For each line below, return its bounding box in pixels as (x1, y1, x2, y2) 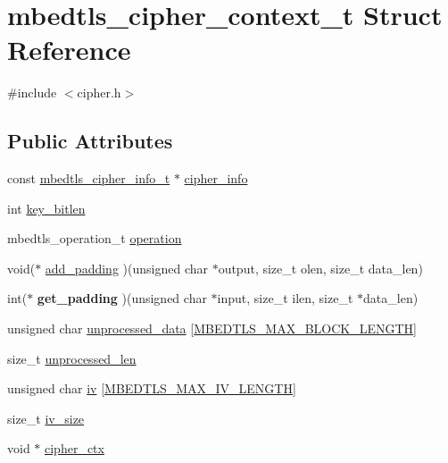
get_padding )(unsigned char (37, 289, 207, 307)
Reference (7, 31, 131, 68)
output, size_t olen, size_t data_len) (218, 258, 423, 277)
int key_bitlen (7, 198, 86, 217)
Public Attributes (7, 127, 173, 155)
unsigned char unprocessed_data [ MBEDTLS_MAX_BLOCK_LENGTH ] (7, 319, 417, 338)
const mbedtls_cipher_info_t (7, 169, 170, 188)
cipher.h (77, 83, 121, 102)
